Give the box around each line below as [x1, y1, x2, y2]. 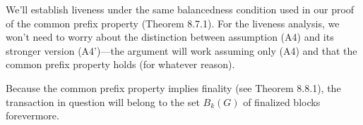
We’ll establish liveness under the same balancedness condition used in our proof [6, 2, 355, 16]
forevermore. [6, 108, 59, 123]
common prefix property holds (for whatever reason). [6, 57, 235, 72]
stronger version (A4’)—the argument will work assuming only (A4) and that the [6, 43, 357, 58]
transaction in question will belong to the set [6, 94, 200, 109]
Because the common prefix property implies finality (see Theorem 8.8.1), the [6, 80, 341, 95]
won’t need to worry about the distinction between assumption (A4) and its [6, 29, 334, 44]
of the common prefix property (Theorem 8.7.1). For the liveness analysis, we [6, 15, 340, 30]
